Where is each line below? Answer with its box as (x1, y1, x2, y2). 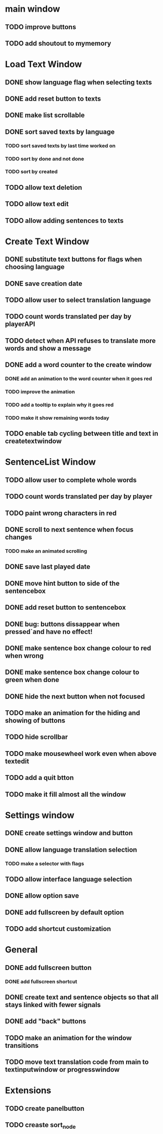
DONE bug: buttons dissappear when (5, 620, 120, 628)
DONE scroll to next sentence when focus (5, 525, 134, 534)
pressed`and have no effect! (5, 628, 93, 636)
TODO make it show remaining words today (5, 414, 109, 421)
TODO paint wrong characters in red (5, 509, 117, 517)
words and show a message (5, 344, 91, 352)
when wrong (5, 651, 44, 660)
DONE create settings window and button (5, 829, 133, 837)
